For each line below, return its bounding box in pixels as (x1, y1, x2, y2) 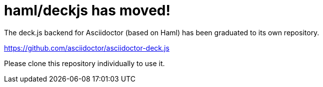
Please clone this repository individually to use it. (4, 59, 165, 68)
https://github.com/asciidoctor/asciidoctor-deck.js (4, 43, 169, 52)
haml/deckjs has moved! (4, 2, 170, 19)
